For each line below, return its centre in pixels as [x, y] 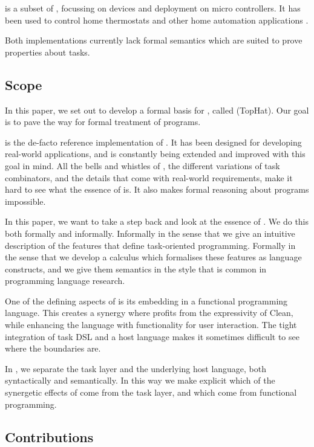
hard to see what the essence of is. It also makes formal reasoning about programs [157, 189]
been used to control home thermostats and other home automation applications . [157, 20]
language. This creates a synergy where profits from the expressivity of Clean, [149, 313]
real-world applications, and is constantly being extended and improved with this [155, 154]
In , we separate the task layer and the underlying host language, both [136, 368]
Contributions [49, 436]
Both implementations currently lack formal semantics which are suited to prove [154, 40]
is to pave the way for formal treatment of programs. [103, 122]
